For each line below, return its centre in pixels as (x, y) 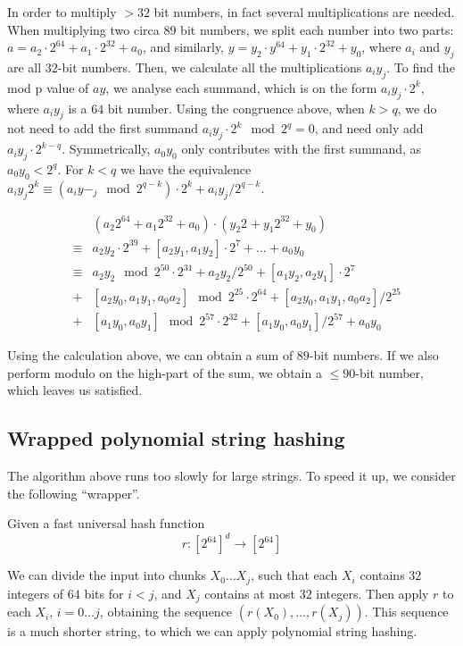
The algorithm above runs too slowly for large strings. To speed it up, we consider (231, 476)
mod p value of (48, 87)
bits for (104, 593)
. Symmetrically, (106, 149)
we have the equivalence (186, 168)
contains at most (250, 593)
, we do (417, 108)
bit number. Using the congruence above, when (236, 108)
